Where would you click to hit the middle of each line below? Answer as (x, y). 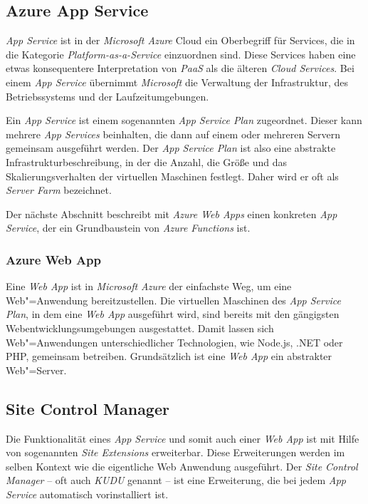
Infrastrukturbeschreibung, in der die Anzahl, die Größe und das (146, 161)
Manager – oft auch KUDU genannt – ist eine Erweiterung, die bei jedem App (176, 480)
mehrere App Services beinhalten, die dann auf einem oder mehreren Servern (173, 134)
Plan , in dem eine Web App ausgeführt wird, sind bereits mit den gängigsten (173, 314)
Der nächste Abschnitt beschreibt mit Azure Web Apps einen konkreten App (172, 214)
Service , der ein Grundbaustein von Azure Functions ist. (128, 228)
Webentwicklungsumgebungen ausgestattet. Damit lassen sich (140, 328)
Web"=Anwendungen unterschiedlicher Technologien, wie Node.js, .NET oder (174, 342)
